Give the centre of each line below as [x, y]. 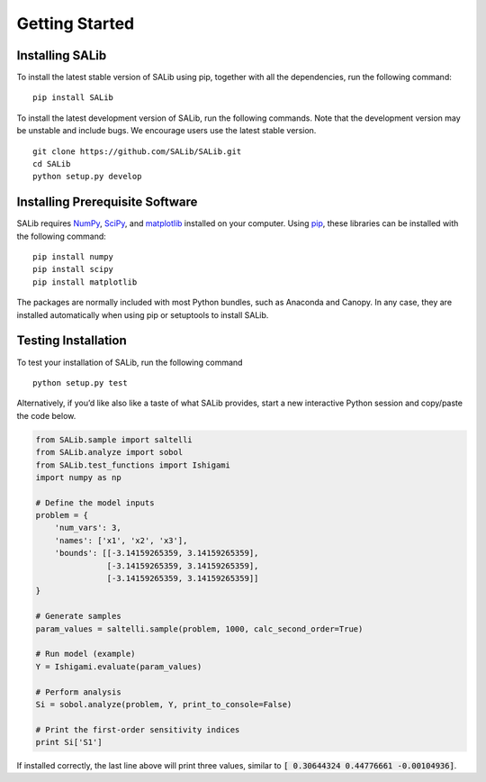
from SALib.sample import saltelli [114, 440]
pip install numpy [73, 257]
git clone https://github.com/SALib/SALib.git [137, 151]
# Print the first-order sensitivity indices [138, 729]
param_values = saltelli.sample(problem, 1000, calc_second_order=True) [199, 629]
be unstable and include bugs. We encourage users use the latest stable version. [166, 131]
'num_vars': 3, [88, 528]
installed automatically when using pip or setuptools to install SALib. [143, 314]
